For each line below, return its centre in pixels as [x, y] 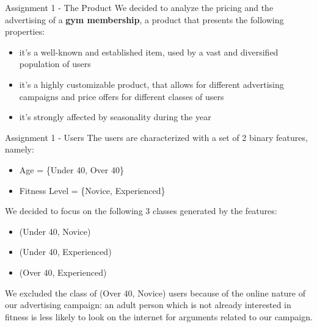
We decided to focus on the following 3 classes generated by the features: [141, 211]
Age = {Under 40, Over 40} [71, 169]
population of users [55, 64]
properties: [25, 31]
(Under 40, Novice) [55, 231]
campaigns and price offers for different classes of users [122, 96]
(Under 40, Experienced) [65, 252]
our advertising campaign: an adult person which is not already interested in [148, 305]
